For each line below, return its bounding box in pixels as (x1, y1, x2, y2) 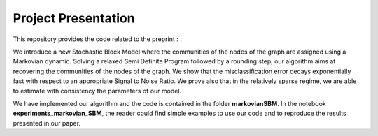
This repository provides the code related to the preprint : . (13, 35, 182, 43)
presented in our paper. (13, 119, 80, 127)
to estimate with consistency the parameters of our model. (13, 86, 182, 95)
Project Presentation (13, 10, 136, 26)
